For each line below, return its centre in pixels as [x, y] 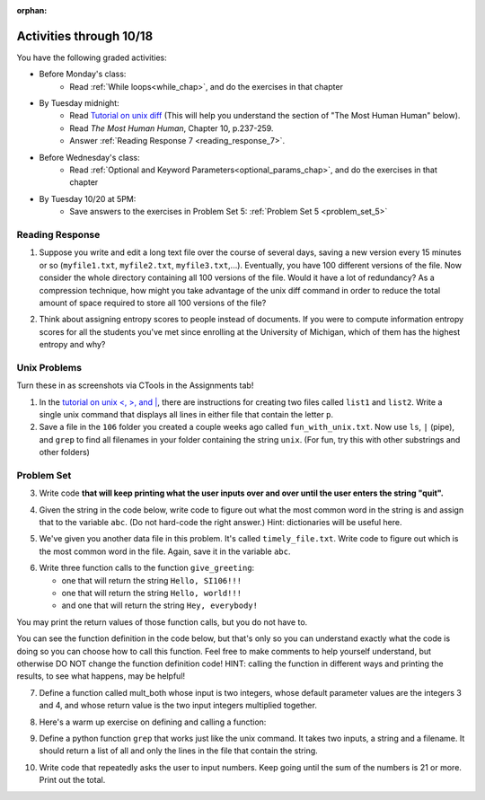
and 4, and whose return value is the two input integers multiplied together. [178, 706]
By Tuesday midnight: [79, 103]
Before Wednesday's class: [89, 157]
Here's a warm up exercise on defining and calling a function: [153, 722]
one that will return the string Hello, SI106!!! [152, 580]
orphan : [32, 10]
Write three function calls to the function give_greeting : [147, 568]
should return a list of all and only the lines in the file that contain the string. [178, 751]
